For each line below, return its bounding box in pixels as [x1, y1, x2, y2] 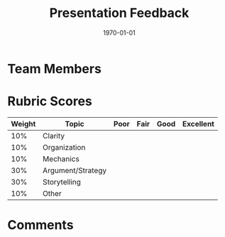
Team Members [7, 60, 101, 77]
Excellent [182, 118, 215, 128]
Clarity [42, 131, 65, 140]
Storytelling [42, 177, 82, 187]
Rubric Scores [7, 94, 92, 109]
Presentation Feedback [49, 5, 190, 21]
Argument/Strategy [42, 165, 107, 175]
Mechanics [42, 154, 79, 164]
